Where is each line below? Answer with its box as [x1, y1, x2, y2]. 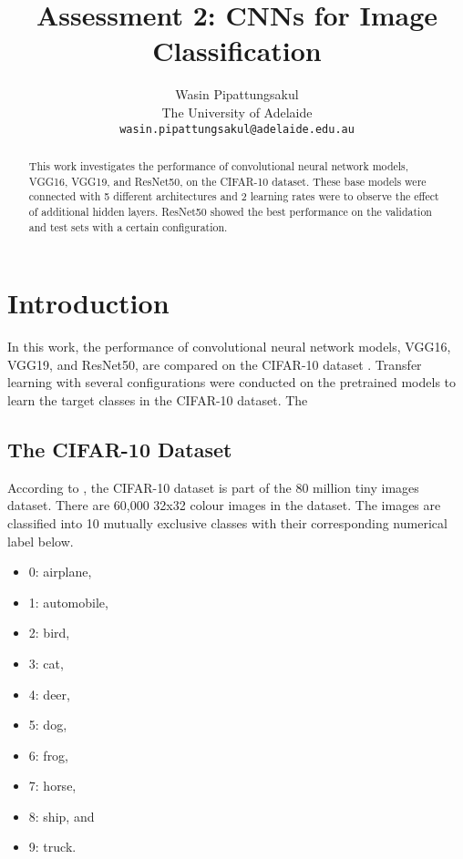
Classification [152, 32, 322, 69]
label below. [7, 531, 74, 550]
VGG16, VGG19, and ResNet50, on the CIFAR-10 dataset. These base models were [28, 173, 427, 189]
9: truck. [28, 837, 77, 856]
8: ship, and [28, 806, 95, 825]
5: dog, [28, 715, 67, 734]
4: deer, [28, 684, 70, 703]
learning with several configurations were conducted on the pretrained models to [7, 373, 457, 392]
